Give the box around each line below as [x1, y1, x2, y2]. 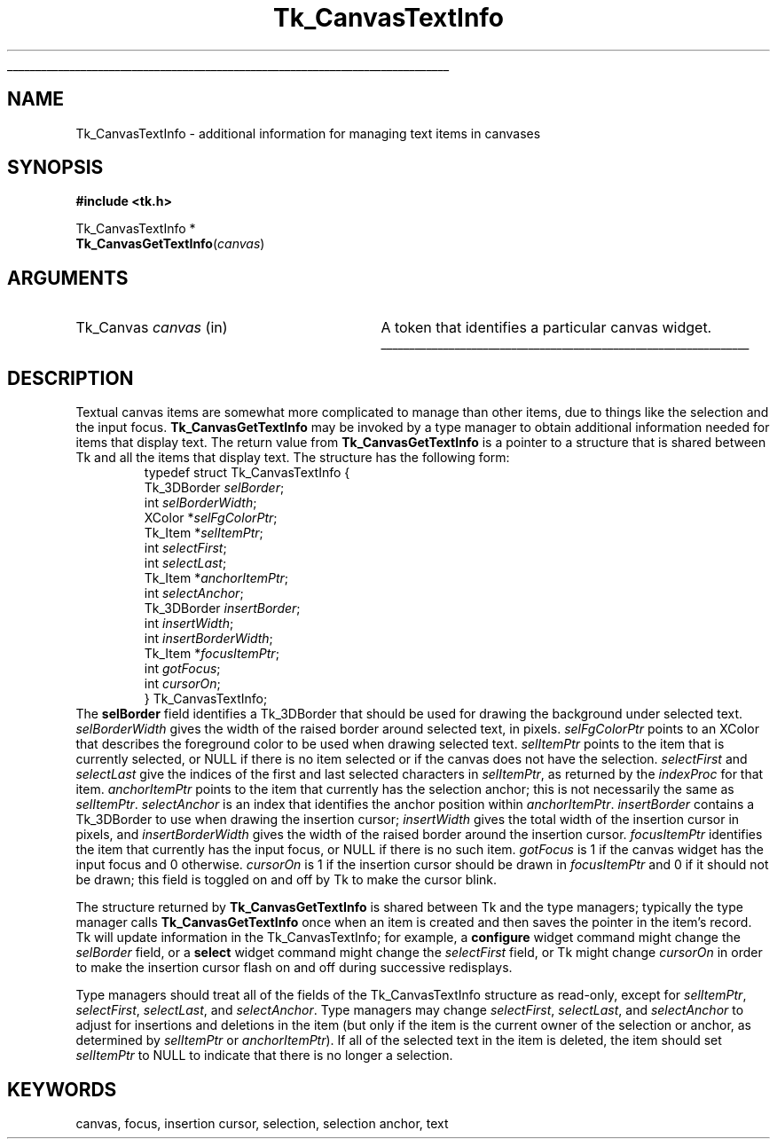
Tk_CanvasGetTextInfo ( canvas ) [75, 236, 265, 252]
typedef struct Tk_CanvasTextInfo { [144, 465, 350, 481]
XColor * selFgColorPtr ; [144, 510, 278, 526]
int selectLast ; [144, 555, 227, 571]
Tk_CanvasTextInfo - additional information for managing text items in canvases [75, 125, 541, 141]
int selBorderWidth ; [144, 495, 257, 511]
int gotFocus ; [144, 661, 221, 677]
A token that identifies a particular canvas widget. [381, 318, 712, 337]
